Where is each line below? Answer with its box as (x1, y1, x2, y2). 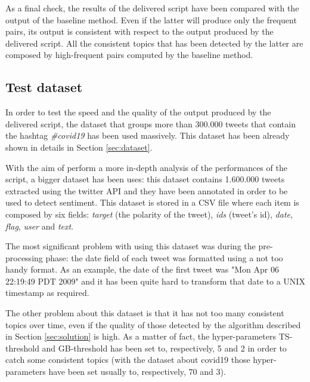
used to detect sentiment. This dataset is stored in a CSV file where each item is (5, 196, 299, 209)
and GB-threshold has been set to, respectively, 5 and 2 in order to (42, 341, 287, 354)
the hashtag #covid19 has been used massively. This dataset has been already (5, 129, 290, 142)
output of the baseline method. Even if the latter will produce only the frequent (5, 13, 297, 26)
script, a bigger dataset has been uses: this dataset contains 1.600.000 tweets (5, 173, 285, 185)
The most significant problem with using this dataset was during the (5, 240, 256, 252)
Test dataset (5, 78, 83, 96)
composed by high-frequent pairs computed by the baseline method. (5, 48, 253, 61)
